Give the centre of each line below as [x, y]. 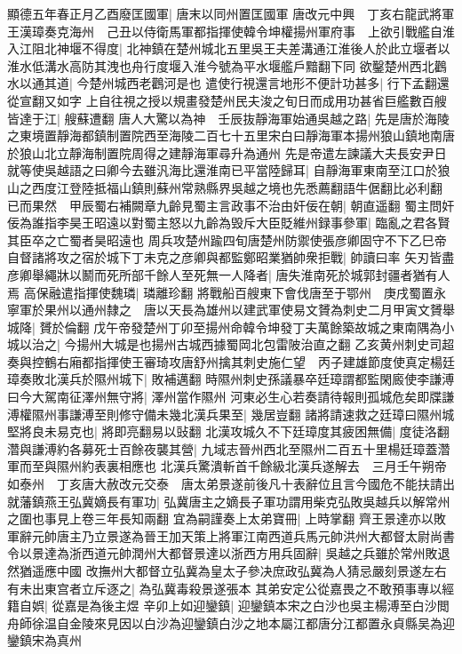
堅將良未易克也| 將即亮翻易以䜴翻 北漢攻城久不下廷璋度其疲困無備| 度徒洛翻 [228, 431]
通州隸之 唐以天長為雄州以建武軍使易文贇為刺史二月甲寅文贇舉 [268, 310]
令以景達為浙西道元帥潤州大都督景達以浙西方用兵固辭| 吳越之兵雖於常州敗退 [229, 553]
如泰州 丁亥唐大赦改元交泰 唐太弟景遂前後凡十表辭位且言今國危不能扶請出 [231, 484]
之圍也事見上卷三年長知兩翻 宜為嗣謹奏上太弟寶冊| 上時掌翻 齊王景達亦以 [220, 518]
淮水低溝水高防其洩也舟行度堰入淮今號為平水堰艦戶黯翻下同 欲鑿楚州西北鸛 [227, 65]
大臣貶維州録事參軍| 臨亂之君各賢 [353, 223]
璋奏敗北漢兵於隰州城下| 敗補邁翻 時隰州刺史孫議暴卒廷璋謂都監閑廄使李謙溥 [231, 379]
